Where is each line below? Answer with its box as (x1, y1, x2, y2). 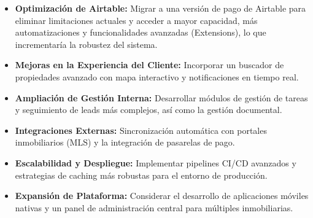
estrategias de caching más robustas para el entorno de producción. (15, 168, 268, 181)
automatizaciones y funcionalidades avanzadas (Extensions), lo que (15, 26, 266, 39)
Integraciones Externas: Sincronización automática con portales (15, 123, 267, 136)
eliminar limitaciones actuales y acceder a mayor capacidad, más (15, 14, 258, 26)
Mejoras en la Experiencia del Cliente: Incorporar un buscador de (15, 58, 284, 71)
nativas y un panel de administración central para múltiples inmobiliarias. (15, 201, 293, 214)
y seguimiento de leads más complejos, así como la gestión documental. (15, 103, 282, 116)
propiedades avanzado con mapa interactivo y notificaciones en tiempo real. (15, 70, 299, 83)
